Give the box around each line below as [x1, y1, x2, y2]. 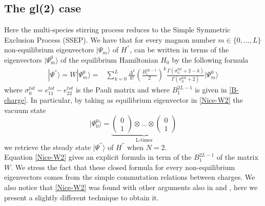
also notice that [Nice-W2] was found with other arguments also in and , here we [4, 182, 258, 193]
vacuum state [4, 104, 46, 115]
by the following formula [172, 54, 249, 65]
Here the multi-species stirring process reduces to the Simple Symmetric [4, 24, 231, 35]
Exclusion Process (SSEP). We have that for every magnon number [4, 34, 216, 45]
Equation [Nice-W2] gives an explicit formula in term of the [4, 152, 192, 162]
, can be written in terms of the [130, 44, 229, 55]
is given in [195, 84, 227, 95]
